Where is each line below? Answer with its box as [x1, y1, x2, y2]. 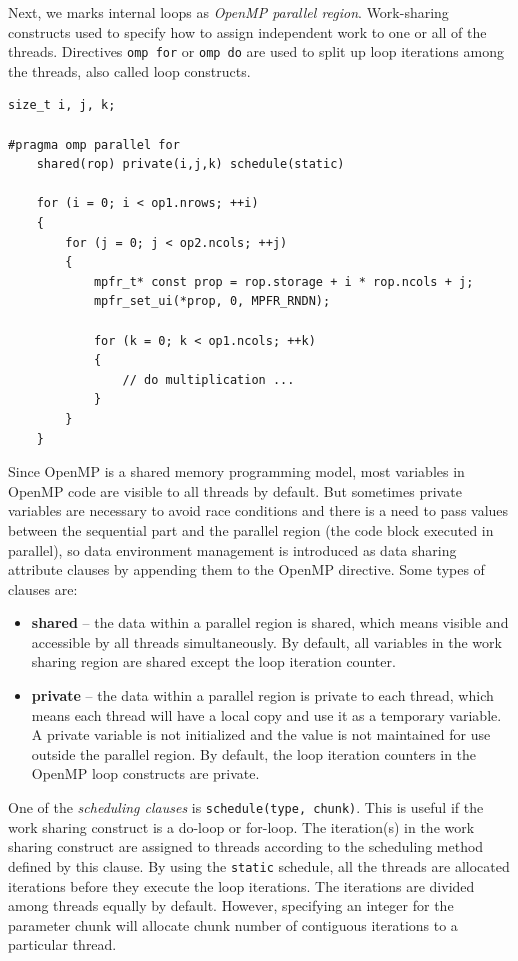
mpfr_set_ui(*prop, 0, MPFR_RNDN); [93, 294, 331, 309]
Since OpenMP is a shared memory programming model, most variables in [8, 461, 465, 482]
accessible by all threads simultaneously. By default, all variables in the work [31, 631, 502, 652]
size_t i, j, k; [8, 98, 116, 113]
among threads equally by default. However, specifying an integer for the [8, 895, 454, 916]
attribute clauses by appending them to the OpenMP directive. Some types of [8, 559, 485, 580]
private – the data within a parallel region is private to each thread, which [31, 685, 494, 706]
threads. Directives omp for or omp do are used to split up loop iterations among [8, 41, 504, 62]
